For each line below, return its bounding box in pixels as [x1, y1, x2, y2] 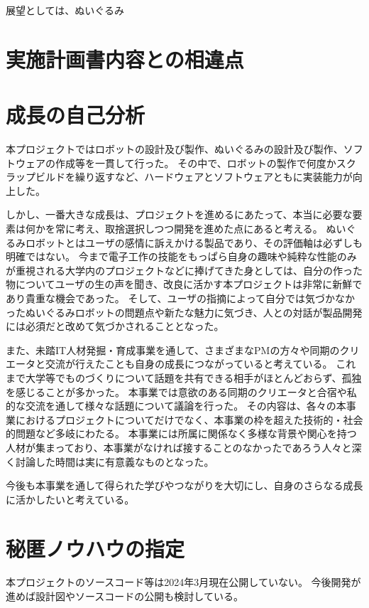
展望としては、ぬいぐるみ [6, 3, 125, 17]
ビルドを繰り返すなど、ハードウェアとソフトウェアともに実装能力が [35, 169, 353, 184]
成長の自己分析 [6, 100, 145, 129]
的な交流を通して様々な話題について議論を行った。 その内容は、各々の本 [6, 398, 346, 413]
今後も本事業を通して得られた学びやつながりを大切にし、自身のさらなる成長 [6, 478, 363, 493]
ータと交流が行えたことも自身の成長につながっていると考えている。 [15, 356, 333, 371]
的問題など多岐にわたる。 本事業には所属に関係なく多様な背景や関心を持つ [6, 426, 357, 441]
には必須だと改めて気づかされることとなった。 [6, 319, 224, 334]
